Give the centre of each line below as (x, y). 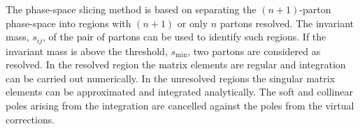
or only (193, 23)
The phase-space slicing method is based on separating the (131, 9)
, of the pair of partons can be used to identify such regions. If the (185, 37)
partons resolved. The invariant (287, 23)
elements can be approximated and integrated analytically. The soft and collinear (179, 92)
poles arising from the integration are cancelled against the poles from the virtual (180, 106)
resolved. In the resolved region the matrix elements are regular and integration (176, 64)
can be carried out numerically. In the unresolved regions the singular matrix (171, 78)
